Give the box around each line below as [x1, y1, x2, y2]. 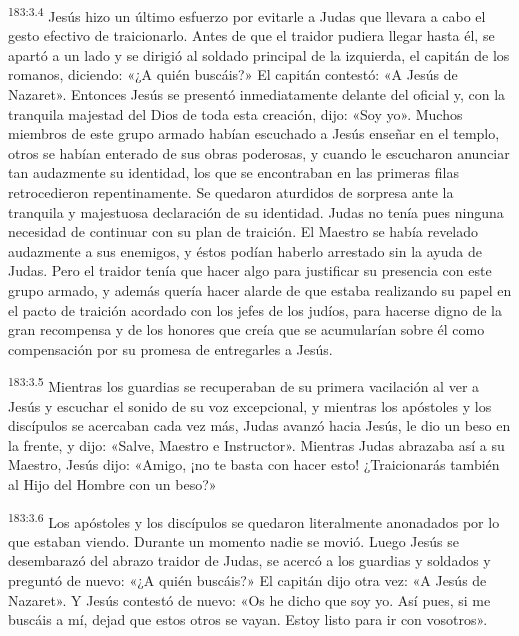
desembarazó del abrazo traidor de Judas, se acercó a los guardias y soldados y [8, 550, 491, 571]
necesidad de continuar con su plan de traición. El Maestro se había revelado [8, 221, 479, 242]
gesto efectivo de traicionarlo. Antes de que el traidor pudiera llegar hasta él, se [8, 25, 495, 46]
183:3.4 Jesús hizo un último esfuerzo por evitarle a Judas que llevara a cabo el [8, 3, 486, 26]
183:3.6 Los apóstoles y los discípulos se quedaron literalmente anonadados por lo [8, 508, 500, 532]
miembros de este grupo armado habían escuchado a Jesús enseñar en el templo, [8, 123, 500, 144]
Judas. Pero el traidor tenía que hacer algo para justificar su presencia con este [8, 260, 492, 281]
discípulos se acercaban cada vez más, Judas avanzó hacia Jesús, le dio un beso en [8, 415, 511, 436]
